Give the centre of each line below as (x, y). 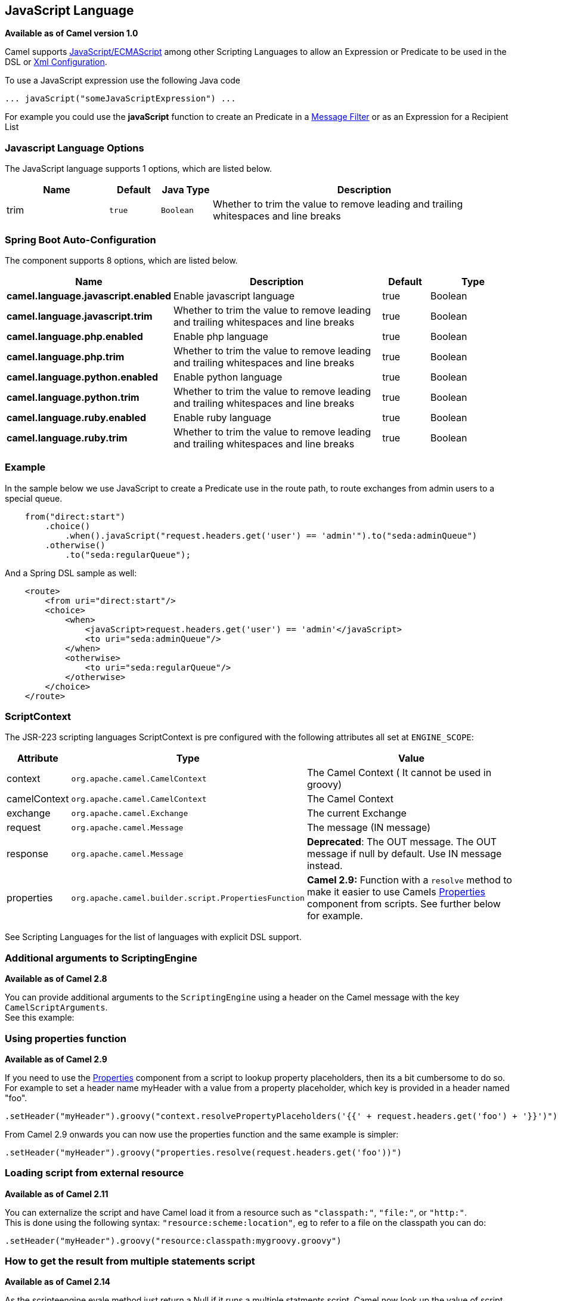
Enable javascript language (234, 296)
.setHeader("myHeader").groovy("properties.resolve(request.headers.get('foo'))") (203, 1152)
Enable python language (228, 377)
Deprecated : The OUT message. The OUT (402, 842)
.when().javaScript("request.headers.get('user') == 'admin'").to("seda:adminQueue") (271, 535)
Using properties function (66, 1038)
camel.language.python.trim (73, 397)
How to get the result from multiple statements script (130, 1261)
